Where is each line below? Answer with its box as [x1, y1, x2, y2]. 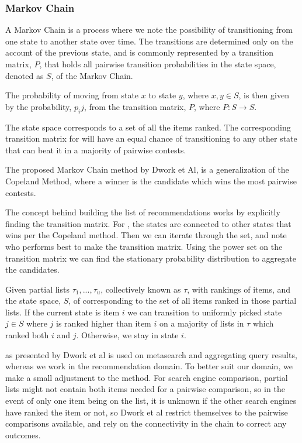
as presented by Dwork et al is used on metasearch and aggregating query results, [5, 348, 297, 360]
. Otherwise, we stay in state [76, 329, 179, 341]
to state [148, 89, 176, 101]
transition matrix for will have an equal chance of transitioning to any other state [5, 132, 297, 145]
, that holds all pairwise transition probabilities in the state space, [39, 58, 276, 70]
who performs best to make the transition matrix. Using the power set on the [5, 240, 283, 252]
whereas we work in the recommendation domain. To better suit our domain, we [5, 360, 293, 372]
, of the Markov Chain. [51, 69, 133, 81]
